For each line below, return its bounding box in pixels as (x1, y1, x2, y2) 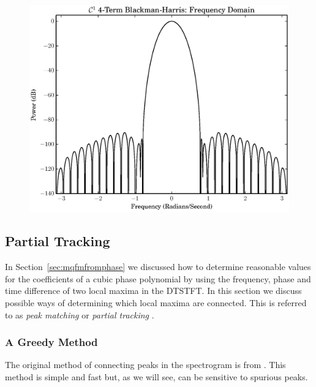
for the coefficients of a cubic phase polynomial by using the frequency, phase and (5, 272, 311, 285)
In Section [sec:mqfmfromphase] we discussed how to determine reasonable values (5, 260, 311, 273)
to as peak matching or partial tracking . (5, 308, 154, 321)
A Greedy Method (5, 334, 98, 350)
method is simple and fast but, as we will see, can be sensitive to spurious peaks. (5, 370, 308, 383)
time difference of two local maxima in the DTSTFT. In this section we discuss (5, 284, 302, 297)
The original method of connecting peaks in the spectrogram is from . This (5, 358, 286, 371)
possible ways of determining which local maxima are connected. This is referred (5, 296, 307, 309)
